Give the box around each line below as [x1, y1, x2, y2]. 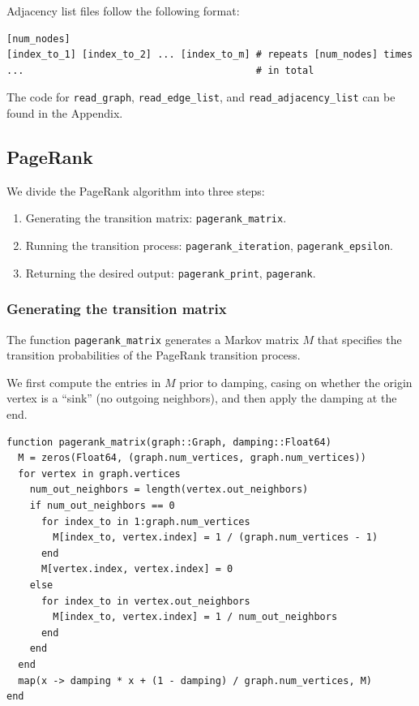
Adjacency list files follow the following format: [6, 2, 240, 19]
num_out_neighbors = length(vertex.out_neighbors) [29, 484, 309, 496]
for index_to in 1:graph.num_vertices [41, 515, 250, 527]
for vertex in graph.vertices [18, 467, 181, 480]
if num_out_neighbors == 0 [29, 500, 175, 512]
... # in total [6, 64, 314, 76]
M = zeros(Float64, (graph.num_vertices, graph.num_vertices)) [18, 452, 366, 464]
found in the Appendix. [6, 105, 123, 122]
